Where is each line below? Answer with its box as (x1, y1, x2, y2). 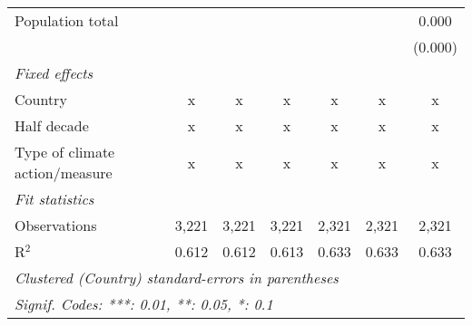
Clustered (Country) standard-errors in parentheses (15, 267, 339, 288)
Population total (15, 10, 119, 31)
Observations (15, 215, 97, 235)
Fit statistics (15, 188, 94, 209)
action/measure (15, 162, 113, 183)
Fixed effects (15, 62, 93, 83)
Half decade (15, 115, 89, 136)
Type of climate (15, 141, 115, 162)
